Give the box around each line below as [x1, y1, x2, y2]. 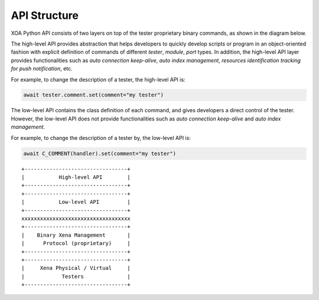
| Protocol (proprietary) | [21, 240, 131, 247]
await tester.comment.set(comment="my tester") [23, 92, 164, 99]
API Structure [11, 9, 79, 22]
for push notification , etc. [11, 65, 73, 72]
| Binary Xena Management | [21, 231, 131, 239]
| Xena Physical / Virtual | [21, 265, 131, 272]
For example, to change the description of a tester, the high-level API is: [11, 76, 185, 83]
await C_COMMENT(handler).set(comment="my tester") [23, 150, 177, 156]
